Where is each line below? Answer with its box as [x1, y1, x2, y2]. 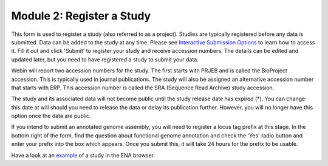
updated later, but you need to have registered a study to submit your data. [11, 55, 199, 63]
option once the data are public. [11, 112, 91, 120]
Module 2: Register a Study [11, 9, 151, 22]
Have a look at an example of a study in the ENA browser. [11, 151, 155, 159]
